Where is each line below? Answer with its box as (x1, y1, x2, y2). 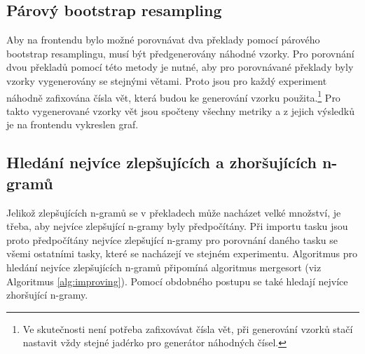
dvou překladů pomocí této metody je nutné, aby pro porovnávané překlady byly (6, 60, 354, 74)
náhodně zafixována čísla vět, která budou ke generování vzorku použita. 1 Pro (6, 88, 340, 104)
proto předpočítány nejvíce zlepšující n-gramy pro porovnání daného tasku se (6, 232, 338, 247)
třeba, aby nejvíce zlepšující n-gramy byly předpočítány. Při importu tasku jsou (6, 219, 348, 233)
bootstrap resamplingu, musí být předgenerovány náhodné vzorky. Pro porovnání (6, 46, 354, 60)
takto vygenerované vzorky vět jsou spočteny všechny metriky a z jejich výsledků (6, 103, 355, 118)
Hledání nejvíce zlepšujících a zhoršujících (6, 151, 317, 173)
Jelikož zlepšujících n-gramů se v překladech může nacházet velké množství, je (6, 205, 341, 219)
